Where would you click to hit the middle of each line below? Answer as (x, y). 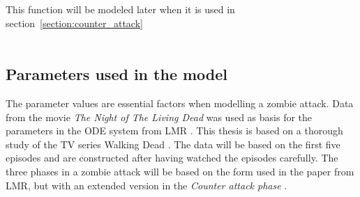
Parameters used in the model (117, 74)
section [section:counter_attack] (74, 23)
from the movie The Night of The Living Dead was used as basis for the (159, 117)
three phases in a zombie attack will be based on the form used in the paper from (180, 171)
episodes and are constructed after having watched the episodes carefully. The (172, 158)
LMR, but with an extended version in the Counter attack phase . (147, 185)
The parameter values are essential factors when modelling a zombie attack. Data (180, 103)
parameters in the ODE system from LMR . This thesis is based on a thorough (174, 131)
